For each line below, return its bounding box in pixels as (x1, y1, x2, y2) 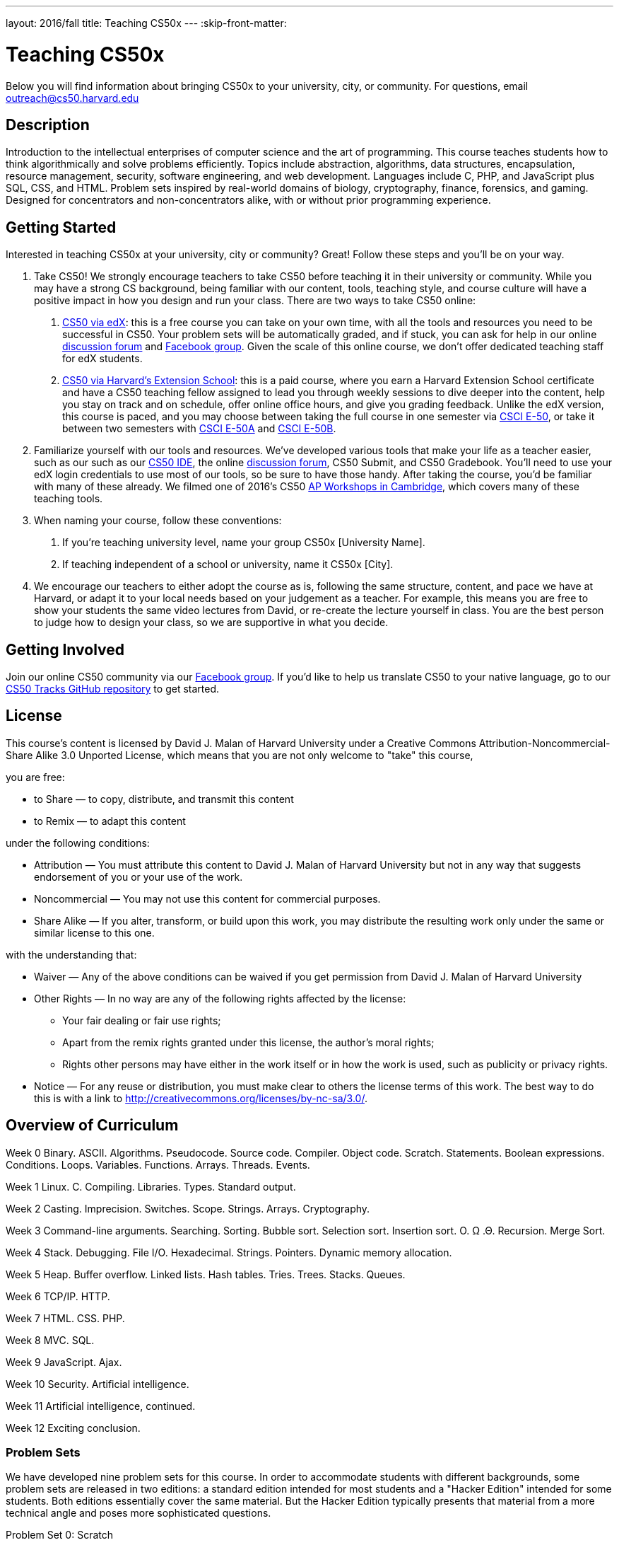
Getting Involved (6, 640, 124, 659)
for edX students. (62, 352, 143, 365)
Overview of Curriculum (6, 1116, 179, 1135)
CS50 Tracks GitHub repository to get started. (6, 683, 219, 695)
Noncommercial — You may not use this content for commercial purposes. (34, 892, 381, 905)
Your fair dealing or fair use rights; (62, 1014, 221, 1026)
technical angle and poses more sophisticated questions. (6, 1507, 271, 1520)
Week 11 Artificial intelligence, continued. (6, 1399, 196, 1412)
